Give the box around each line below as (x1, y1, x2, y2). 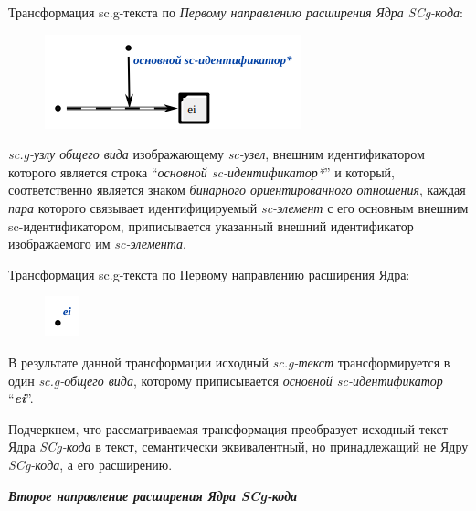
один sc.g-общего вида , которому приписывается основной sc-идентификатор (8, 370, 443, 389)
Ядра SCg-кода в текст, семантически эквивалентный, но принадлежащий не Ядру (8, 437, 469, 456)
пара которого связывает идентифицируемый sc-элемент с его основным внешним (8, 197, 469, 217)
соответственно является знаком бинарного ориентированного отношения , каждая (8, 180, 466, 199)
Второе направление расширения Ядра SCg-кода (8, 485, 298, 505)
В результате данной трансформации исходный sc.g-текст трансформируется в (8, 352, 450, 371)
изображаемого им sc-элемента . (8, 234, 186, 253)
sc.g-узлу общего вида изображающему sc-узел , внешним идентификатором (8, 144, 425, 164)
